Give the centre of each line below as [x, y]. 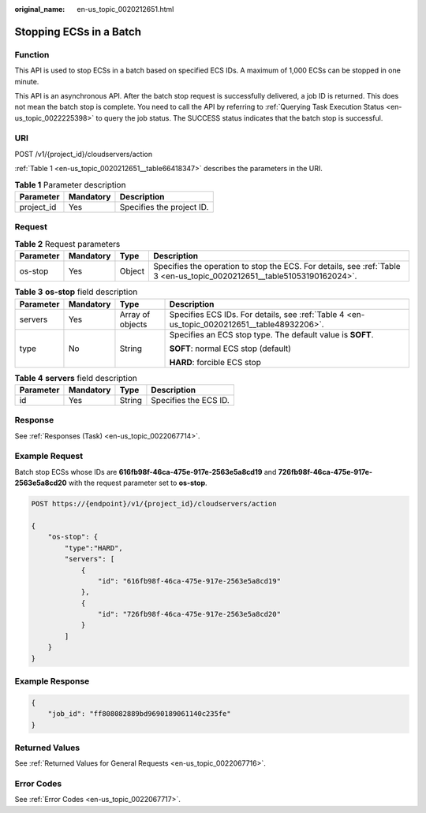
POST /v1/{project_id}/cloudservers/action [84, 154]
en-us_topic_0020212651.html [125, 9]
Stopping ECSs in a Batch [78, 32]
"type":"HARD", [94, 548]
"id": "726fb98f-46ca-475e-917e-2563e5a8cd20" [189, 614]
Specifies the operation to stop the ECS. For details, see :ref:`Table [277, 267]
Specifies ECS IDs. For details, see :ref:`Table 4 [257, 314]
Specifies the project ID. [164, 207]
